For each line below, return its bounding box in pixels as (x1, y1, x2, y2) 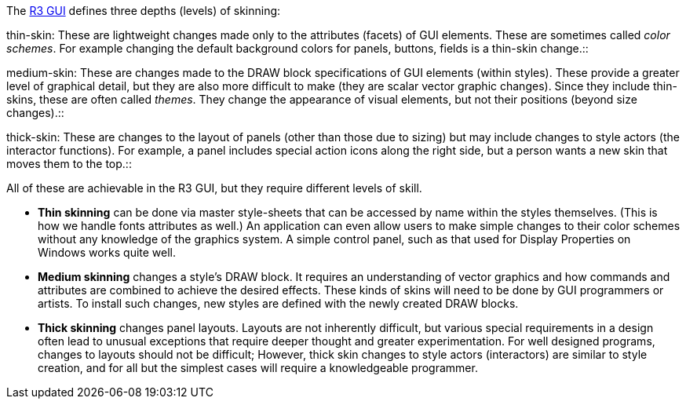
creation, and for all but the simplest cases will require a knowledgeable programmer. (38, 361, 478, 374)
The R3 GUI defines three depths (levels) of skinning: (6, 4, 281, 17)
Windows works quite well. (38, 246, 177, 259)
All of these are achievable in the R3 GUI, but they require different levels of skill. (6, 181, 422, 195)
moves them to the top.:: (6, 157, 132, 170)
